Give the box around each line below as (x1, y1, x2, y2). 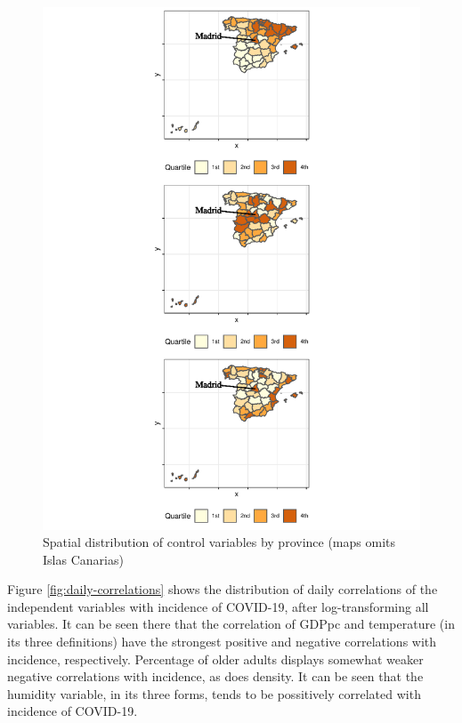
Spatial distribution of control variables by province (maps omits (43, 533, 396, 551)
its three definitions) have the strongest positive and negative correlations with (7, 632, 437, 651)
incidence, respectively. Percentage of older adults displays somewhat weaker (7, 649, 424, 668)
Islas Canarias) (43, 550, 124, 568)
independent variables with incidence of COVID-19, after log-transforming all (7, 597, 429, 615)
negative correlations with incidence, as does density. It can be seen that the (7, 667, 424, 686)
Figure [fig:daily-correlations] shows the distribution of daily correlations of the (7, 580, 438, 598)
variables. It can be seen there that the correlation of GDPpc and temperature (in (7, 615, 455, 633)
